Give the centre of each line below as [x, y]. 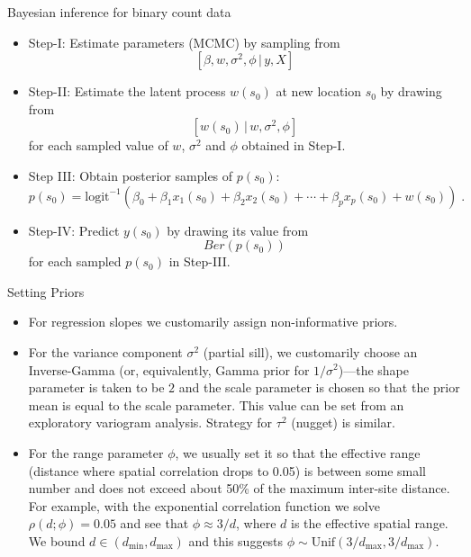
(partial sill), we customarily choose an [310, 351]
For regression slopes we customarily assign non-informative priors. [213, 322]
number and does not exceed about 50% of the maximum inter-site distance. [239, 488]
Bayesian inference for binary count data [119, 12]
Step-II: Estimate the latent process [127, 91]
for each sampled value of [98, 145]
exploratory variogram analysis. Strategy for [150, 422]
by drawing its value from [238, 230]
